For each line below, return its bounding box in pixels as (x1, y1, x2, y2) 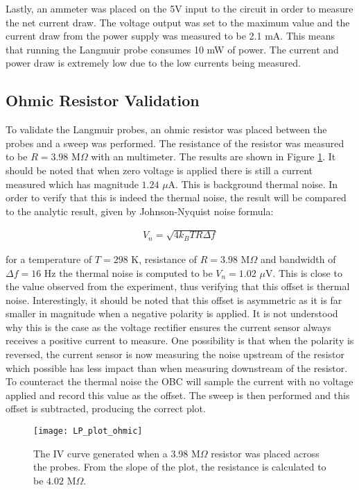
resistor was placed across (211, 446, 319, 460)
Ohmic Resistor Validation (6, 90, 200, 111)
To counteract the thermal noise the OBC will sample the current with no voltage (6, 374, 353, 389)
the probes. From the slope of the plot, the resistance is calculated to (33, 459, 326, 474)
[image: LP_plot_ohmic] (33, 426, 143, 437)
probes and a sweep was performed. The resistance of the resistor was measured (6, 135, 344, 150)
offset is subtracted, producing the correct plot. (6, 401, 206, 416)
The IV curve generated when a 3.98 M (33, 446, 200, 460)
